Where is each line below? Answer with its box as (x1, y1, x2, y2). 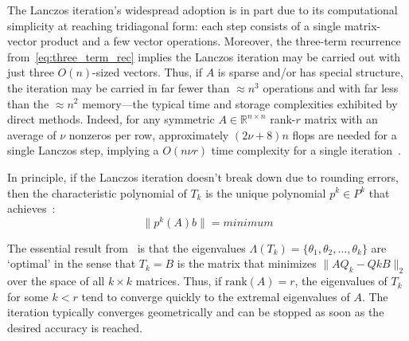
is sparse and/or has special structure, (217, 64, 403, 80)
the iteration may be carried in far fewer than (7, 79, 230, 96)
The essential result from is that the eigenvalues (7, 239, 246, 256)
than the (7, 95, 49, 112)
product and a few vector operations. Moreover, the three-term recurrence (41, 33, 401, 49)
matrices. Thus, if (135, 272, 222, 289)
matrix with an (304, 111, 378, 127)
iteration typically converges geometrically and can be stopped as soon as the (7, 304, 384, 320)
